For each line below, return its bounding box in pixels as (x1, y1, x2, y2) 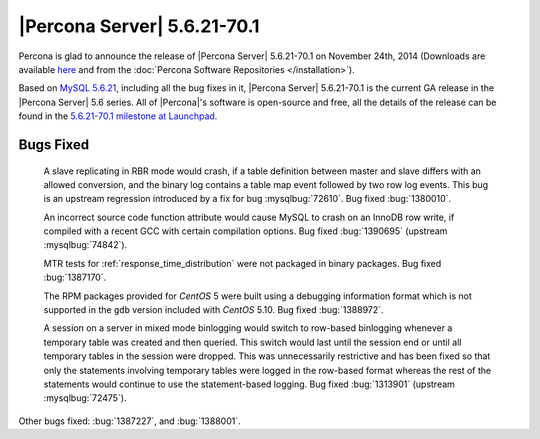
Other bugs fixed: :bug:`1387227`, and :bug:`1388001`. (18, 415, 241, 427)
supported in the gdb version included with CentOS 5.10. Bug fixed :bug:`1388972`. (43, 304, 384, 316)
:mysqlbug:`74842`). (43, 239, 128, 251)
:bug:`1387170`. (43, 271, 107, 284)
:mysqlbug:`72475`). (43, 392, 127, 404)
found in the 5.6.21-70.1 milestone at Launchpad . (18, 110, 218, 122)
